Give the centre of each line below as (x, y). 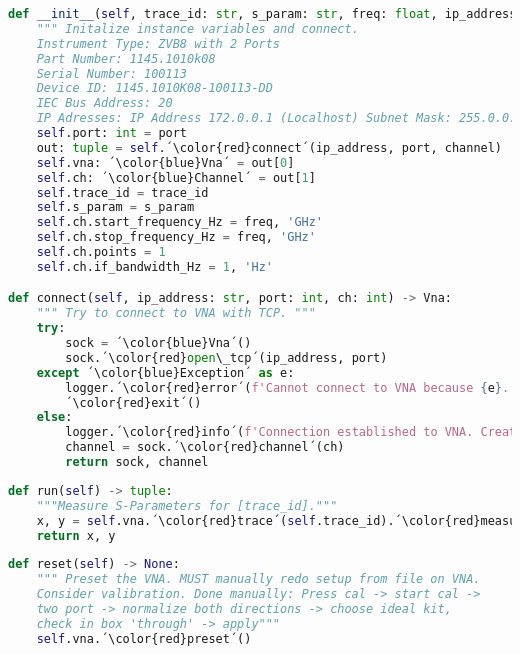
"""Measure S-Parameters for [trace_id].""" (187, 505)
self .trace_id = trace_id (122, 192)
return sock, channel (137, 462)
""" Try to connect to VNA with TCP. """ (176, 313)
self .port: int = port (112, 133)
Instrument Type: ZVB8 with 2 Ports (158, 43)
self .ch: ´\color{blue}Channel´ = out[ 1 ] (176, 177)
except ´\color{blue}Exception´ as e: (165, 372)
